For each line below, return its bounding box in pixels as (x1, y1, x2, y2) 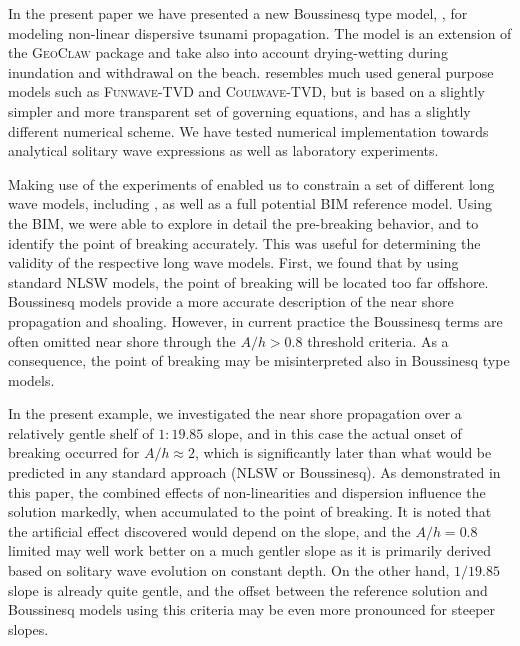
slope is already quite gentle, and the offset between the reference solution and (8, 579, 488, 600)
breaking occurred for (8, 442, 140, 463)
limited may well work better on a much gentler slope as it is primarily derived (8, 540, 492, 561)
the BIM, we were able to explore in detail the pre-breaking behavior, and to (8, 212, 479, 233)
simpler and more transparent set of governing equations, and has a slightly (8, 100, 471, 121)
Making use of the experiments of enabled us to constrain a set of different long (8, 173, 495, 194)
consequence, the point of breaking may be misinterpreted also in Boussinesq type (8, 350, 510, 371)
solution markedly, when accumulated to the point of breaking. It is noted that (8, 501, 492, 522)
